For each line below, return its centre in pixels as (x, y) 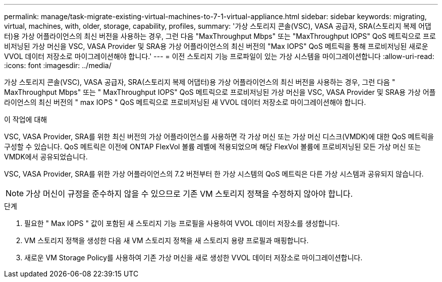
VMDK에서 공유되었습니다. (46, 157)
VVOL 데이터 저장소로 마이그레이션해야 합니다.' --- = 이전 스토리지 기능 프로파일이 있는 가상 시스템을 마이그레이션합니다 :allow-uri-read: (219, 56)
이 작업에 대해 (26, 119)
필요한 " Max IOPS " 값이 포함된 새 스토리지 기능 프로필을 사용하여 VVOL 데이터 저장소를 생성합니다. (182, 223)
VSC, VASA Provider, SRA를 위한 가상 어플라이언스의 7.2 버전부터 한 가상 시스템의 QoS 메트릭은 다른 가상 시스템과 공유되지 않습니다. (214, 174)
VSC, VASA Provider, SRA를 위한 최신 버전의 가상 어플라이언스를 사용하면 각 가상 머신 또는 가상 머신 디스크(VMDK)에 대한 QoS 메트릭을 (219, 136)
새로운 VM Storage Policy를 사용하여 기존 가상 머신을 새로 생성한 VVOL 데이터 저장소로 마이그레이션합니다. (194, 258)
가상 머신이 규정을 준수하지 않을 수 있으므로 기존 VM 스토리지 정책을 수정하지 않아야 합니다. (189, 194)
